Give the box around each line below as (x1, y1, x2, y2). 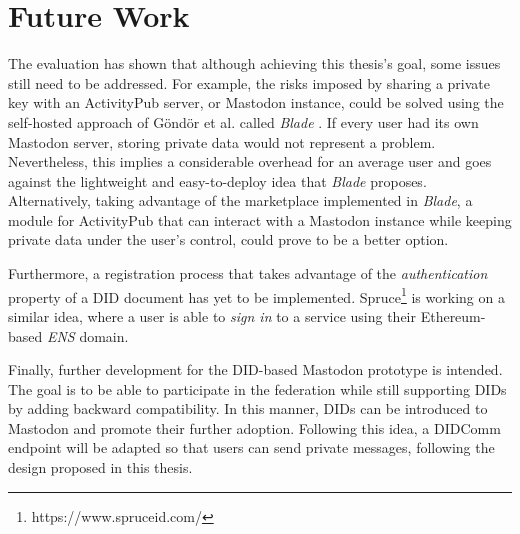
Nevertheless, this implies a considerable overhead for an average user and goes (8, 151, 492, 172)
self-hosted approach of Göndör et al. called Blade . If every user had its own (8, 111, 479, 132)
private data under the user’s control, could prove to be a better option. (8, 229, 449, 250)
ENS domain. (46, 325, 129, 346)
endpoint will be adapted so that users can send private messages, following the (8, 437, 495, 458)
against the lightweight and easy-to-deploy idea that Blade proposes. (8, 170, 427, 191)
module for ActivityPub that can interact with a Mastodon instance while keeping (8, 209, 512, 230)
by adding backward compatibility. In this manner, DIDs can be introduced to (8, 398, 488, 419)
